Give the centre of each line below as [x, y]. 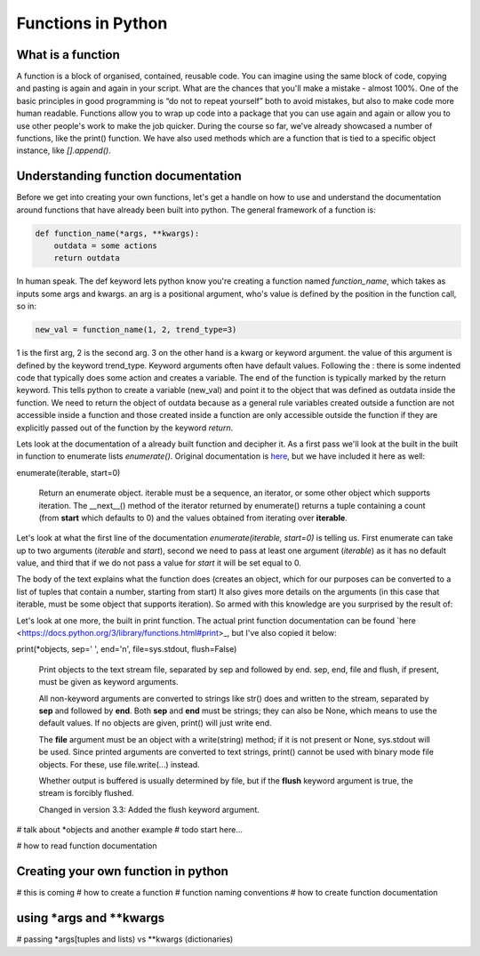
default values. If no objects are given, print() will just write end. [155, 723]
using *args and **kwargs [91, 918]
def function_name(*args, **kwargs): [117, 233]
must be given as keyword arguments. [108, 682]
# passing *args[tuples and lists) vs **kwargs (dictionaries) [125, 939]
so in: [27, 306]
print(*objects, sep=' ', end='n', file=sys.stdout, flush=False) [127, 649]
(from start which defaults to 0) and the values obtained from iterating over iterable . [193, 518]
